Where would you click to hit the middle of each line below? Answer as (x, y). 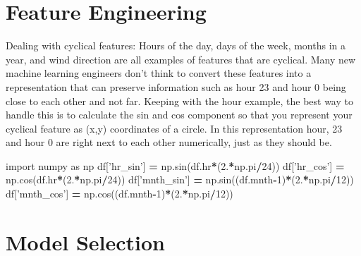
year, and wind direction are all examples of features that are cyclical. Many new (181, 59)
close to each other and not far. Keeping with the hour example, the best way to (179, 100)
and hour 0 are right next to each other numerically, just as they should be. (169, 142)
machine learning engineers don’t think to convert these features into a (159, 73)
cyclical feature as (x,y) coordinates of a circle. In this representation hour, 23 (174, 128)
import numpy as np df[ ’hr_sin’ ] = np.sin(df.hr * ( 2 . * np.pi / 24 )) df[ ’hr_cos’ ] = (175, 165)
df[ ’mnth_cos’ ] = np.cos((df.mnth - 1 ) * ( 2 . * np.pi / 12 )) (120, 194)
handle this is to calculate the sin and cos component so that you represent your (179, 115)
